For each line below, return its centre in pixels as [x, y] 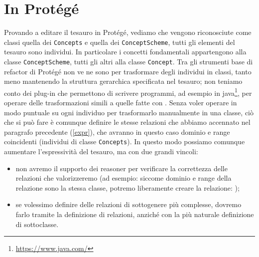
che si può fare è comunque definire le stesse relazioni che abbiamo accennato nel [127, 122]
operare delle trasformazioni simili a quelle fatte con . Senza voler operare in [121, 103]
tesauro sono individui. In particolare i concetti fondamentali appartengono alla [125, 52]
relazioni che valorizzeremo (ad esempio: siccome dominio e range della [124, 178]
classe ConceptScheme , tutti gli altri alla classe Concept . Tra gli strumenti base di [129, 61]
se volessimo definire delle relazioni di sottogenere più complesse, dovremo [129, 204]
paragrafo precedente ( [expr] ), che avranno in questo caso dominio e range [117, 131]
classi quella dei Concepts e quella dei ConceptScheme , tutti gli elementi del [120, 42]
